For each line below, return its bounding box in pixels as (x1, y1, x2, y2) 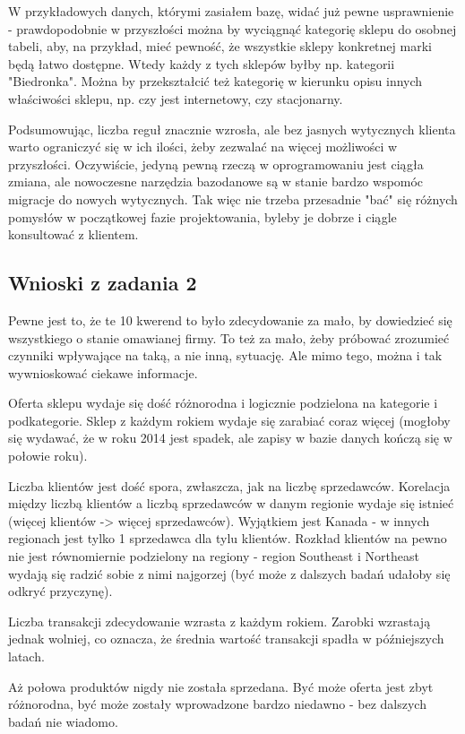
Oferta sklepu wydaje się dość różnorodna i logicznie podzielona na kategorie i (8, 393, 438, 412)
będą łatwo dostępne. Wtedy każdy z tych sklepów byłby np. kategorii (8, 54, 395, 73)
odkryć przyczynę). (8, 582, 113, 600)
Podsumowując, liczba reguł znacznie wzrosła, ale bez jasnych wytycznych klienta (8, 119, 456, 138)
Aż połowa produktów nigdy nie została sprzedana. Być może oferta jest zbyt (8, 677, 434, 695)
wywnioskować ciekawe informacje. (8, 363, 198, 382)
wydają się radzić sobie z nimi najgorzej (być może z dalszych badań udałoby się (8, 564, 451, 583)
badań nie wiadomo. (8, 712, 118, 730)
